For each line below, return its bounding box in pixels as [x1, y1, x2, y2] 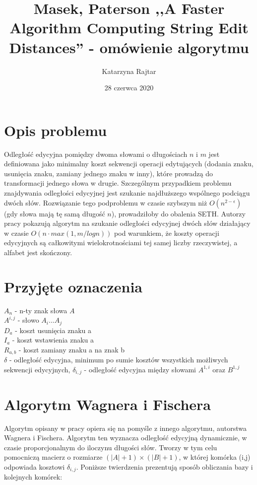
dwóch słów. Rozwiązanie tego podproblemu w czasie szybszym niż [4, 197, 207, 208]
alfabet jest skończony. [4, 247, 72, 257]
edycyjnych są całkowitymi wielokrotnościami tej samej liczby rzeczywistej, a [4, 237, 238, 248]
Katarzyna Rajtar [102, 66, 156, 76]
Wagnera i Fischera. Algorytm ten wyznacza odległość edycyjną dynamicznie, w [4, 432, 247, 443]
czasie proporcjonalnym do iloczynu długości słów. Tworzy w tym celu [4, 442, 217, 452]
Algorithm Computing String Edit [9, 17, 249, 38]
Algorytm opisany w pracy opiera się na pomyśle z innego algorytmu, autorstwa [4, 422, 247, 433]
